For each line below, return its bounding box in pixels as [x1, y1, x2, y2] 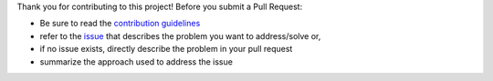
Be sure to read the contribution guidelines [39, 18, 201, 29]
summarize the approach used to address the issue [39, 56, 233, 67]
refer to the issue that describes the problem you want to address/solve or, [39, 30, 321, 41]
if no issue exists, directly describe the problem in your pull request [39, 44, 293, 55]
